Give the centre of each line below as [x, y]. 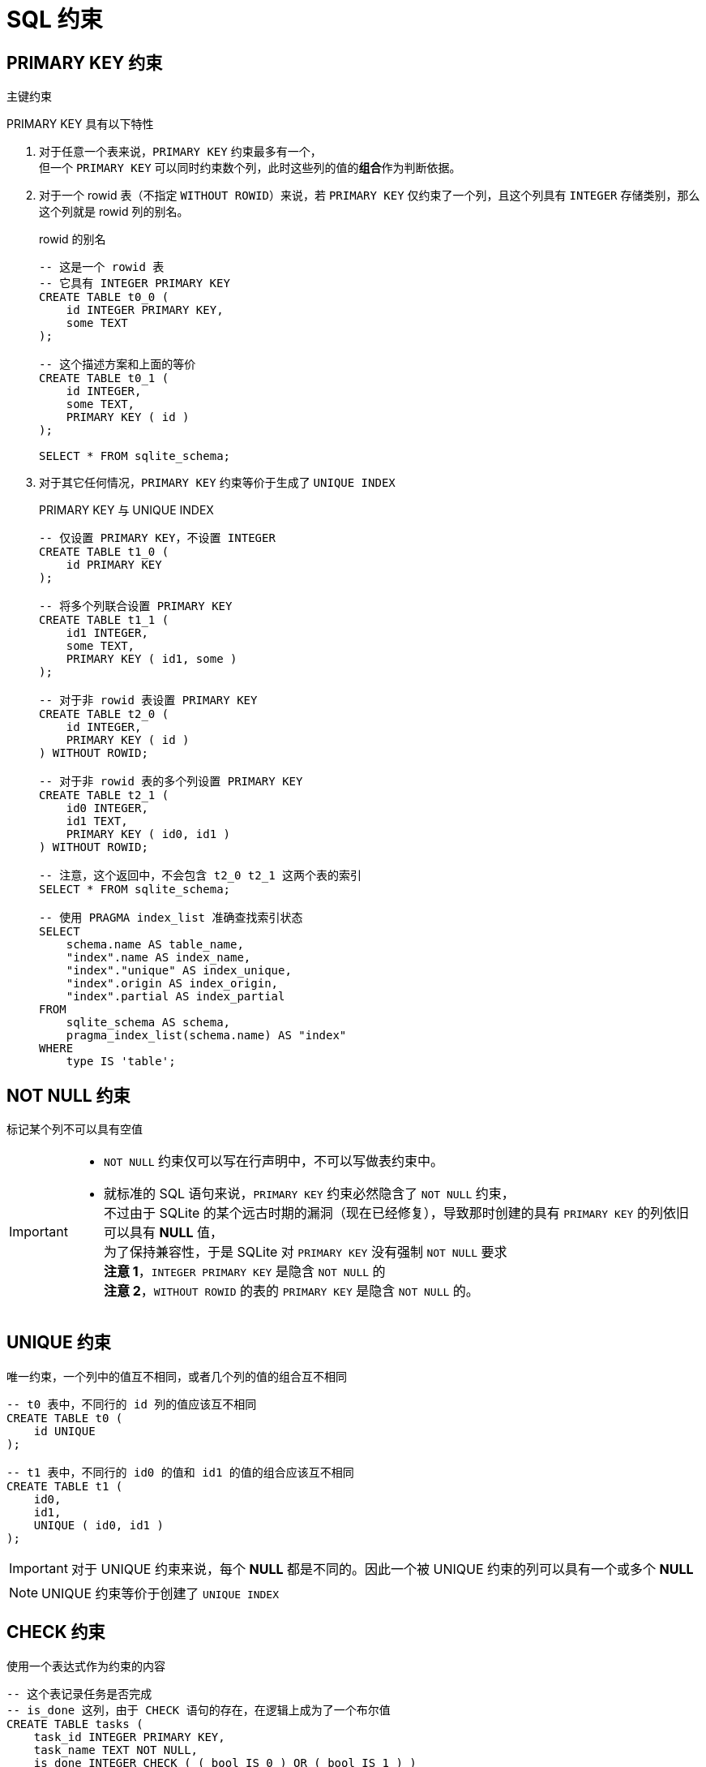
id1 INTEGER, [107, 633]
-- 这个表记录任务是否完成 [79, 1694]
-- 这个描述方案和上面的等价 [118, 365]
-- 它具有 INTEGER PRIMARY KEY [135, 284]
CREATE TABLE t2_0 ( [104, 714]
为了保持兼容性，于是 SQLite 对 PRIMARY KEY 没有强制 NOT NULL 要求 [305, 1252]
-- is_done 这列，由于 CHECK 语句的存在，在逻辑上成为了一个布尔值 [199, 1710]
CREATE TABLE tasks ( [75, 1724]
